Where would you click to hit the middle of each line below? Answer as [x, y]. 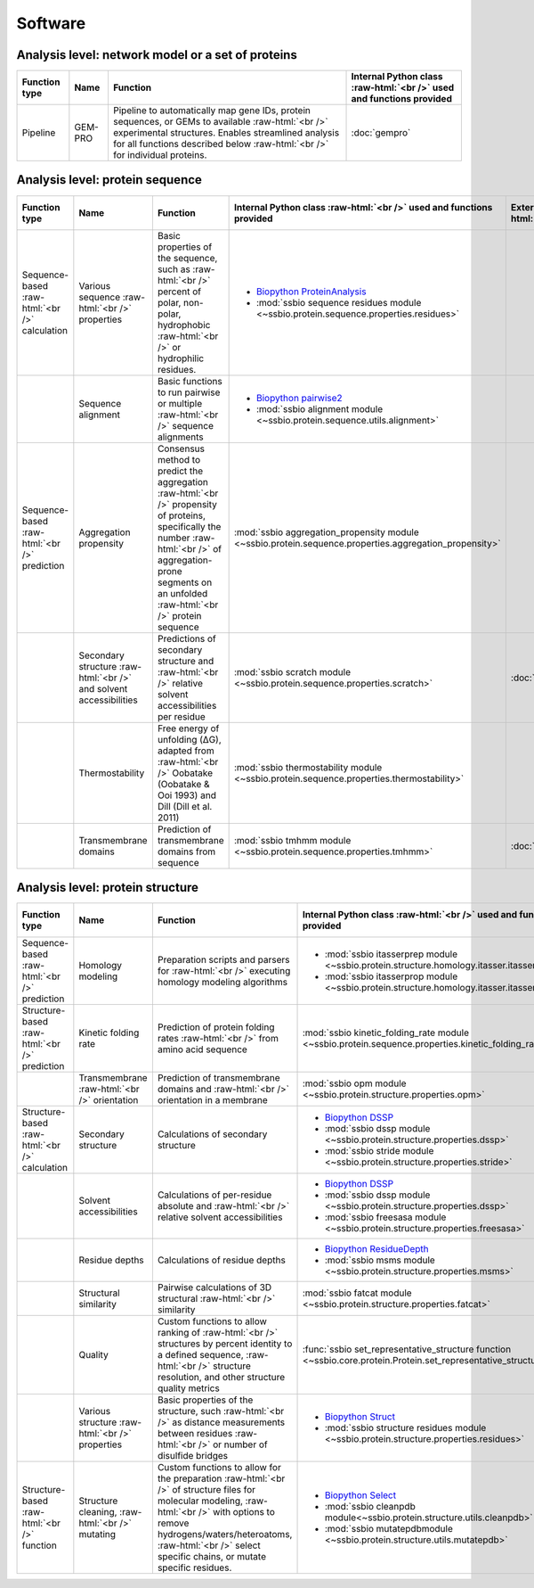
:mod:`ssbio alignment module [320, 408]
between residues [195, 1434]
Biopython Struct [360, 1417]
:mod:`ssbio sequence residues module [339, 302]
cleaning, [98, 1512]
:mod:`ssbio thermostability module [308, 767]
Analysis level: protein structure [108, 888]
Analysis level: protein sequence [109, 180]
